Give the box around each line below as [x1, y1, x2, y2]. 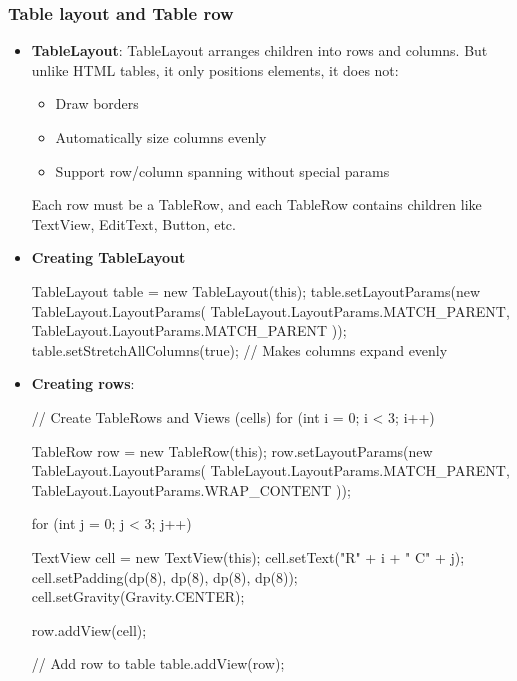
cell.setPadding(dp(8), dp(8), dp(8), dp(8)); [31, 566, 298, 587]
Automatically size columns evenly [55, 127, 267, 147]
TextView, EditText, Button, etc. [31, 213, 236, 234]
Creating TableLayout [31, 247, 186, 268]
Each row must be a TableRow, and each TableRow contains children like [31, 194, 482, 215]
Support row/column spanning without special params [55, 160, 390, 181]
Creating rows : [31, 373, 135, 394]
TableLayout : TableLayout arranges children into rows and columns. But [31, 40, 488, 61]
